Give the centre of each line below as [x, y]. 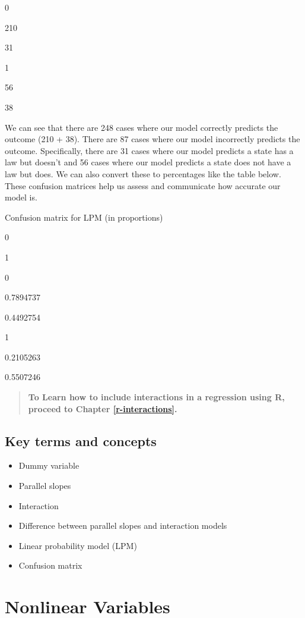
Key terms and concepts [81, 440]
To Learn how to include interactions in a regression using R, [156, 397]
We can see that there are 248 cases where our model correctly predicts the [142, 127]
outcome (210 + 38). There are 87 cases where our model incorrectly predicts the [152, 139]
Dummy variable [49, 465]
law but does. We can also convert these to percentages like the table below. [143, 173]
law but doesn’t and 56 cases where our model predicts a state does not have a [148, 162]
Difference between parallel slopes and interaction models [123, 526]
